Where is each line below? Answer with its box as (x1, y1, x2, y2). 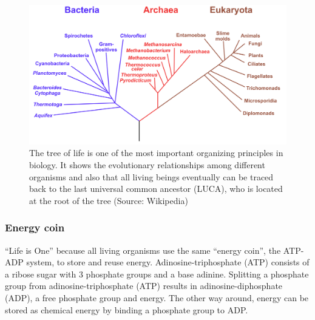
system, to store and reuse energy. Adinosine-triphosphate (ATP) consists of (26, 256, 310, 268)
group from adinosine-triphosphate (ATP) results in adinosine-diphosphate (5, 279, 283, 292)
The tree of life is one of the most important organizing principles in (29, 146, 283, 159)
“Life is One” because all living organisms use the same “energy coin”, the (5, 243, 281, 256)
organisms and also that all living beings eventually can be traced (29, 170, 274, 183)
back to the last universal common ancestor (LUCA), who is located (29, 182, 283, 195)
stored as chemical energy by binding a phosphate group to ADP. (5, 303, 248, 316)
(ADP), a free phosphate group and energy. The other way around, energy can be (5, 291, 309, 304)
